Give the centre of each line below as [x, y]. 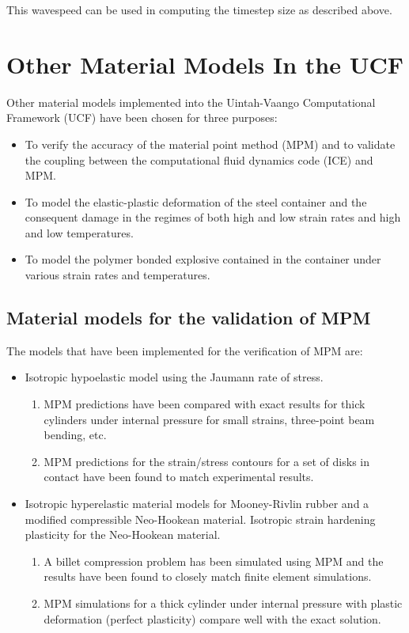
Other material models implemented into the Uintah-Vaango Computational [191, 102]
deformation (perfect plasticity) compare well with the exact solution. [212, 618]
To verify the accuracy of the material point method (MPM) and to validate [210, 144]
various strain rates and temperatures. [117, 275]
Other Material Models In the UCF [205, 64]
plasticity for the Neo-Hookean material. [123, 534]
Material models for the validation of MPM [189, 318]
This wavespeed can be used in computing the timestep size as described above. [199, 9]
